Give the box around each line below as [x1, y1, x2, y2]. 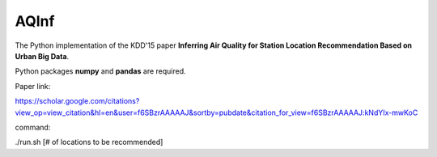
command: [15, 122, 51, 132]
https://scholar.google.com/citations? [15, 96, 140, 106]
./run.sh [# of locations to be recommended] [15, 138, 163, 147]
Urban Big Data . [15, 51, 70, 61]
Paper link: [15, 81, 51, 91]
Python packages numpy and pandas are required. [15, 66, 186, 76]
